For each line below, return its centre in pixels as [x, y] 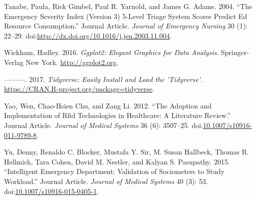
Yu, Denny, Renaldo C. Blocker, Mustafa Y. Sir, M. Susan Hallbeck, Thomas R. [127, 152]
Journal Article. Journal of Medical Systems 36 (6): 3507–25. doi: [104, 125]
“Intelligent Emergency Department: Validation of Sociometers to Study [114, 171]
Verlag [14, 62]
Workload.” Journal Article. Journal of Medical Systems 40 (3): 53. [106, 181]
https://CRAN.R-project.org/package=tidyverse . [79, 89]
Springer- [235, 52]
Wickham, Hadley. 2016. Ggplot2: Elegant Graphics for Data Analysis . [112, 52]
